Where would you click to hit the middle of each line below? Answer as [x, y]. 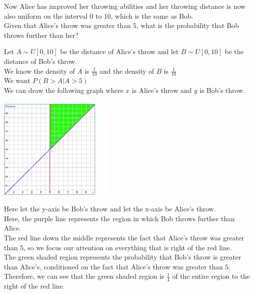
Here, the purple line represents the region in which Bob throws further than [119, 218]
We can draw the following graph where [64, 90]
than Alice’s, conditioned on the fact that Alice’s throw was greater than [113, 266]
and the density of [127, 71]
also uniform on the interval [46, 15]
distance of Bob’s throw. [41, 61]
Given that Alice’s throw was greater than [68, 25]
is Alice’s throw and [162, 90]
